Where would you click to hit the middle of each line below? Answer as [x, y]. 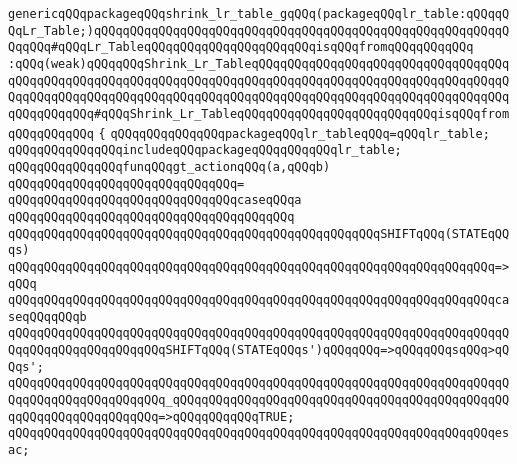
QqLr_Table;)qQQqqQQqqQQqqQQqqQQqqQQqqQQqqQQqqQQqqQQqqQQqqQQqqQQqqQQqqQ [259, 30]
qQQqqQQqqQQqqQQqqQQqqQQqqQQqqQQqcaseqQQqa [155, 200]
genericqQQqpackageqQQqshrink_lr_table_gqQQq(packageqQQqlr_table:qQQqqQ [259, 14]
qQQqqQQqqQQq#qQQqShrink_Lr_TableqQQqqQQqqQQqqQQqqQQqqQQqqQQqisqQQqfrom [259, 113]
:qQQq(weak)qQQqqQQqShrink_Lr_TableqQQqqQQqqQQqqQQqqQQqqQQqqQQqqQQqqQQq [259, 63]
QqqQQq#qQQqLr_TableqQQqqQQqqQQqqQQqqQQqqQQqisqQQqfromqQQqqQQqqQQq [241, 47]
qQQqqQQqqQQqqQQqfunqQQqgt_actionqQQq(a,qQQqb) [169, 166]
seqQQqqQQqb [47, 316]
